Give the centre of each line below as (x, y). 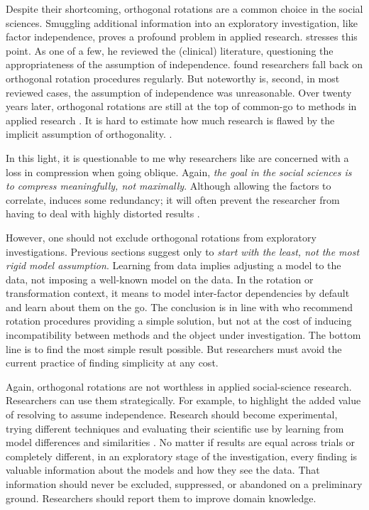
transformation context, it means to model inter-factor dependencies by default (178, 293)
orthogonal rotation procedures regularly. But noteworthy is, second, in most (173, 78)
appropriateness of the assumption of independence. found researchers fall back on (184, 64)
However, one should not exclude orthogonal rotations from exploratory (161, 237)
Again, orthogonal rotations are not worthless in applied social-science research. (179, 386)
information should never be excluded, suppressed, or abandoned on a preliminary (184, 484)
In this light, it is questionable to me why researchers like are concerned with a (177, 157)
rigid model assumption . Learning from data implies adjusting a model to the (174, 265)
